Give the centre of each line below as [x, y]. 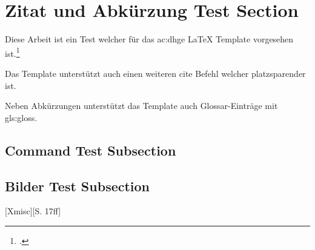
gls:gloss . [21, 117]
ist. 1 [12, 52]
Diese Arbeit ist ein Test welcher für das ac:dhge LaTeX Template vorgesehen [149, 39]
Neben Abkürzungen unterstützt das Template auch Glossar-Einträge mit [141, 106]
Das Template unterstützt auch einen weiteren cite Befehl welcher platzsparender [155, 73]
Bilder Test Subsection [78, 186]
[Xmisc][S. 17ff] [33, 211]
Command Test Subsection [91, 150]
